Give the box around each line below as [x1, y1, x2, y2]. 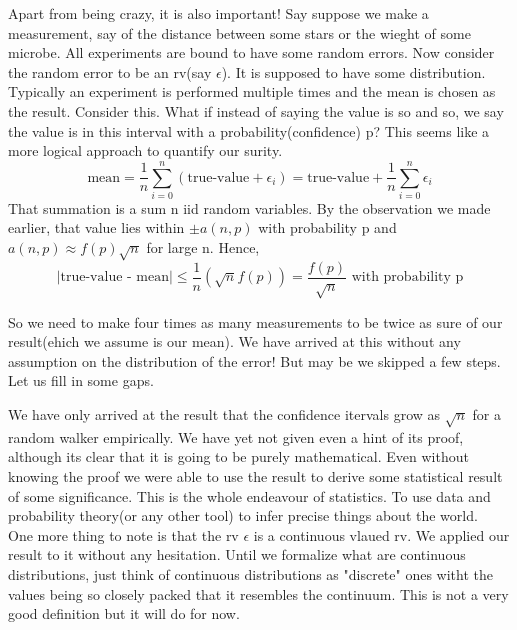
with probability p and [258, 217, 397, 238]
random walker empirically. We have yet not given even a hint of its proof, [8, 426, 464, 447]
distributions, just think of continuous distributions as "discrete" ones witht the [8, 563, 494, 584]
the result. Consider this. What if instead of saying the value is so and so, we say [8, 100, 504, 121]
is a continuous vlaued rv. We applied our [253, 524, 510, 545]
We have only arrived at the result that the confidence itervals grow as [8, 404, 441, 425]
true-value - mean [60, 270, 169, 285]
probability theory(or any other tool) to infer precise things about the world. [8, 505, 478, 526]
